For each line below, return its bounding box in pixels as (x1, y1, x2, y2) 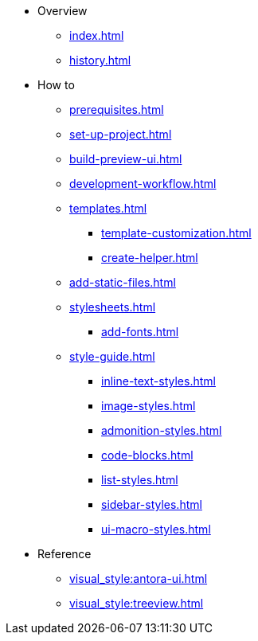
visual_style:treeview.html (69, 596, 204, 610)
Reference (37, 547, 92, 561)
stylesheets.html (69, 300, 156, 314)
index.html (69, 29, 124, 42)
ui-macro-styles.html (101, 522, 211, 536)
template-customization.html (101, 226, 252, 240)
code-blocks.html (101, 448, 193, 462)
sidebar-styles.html (101, 498, 202, 511)
